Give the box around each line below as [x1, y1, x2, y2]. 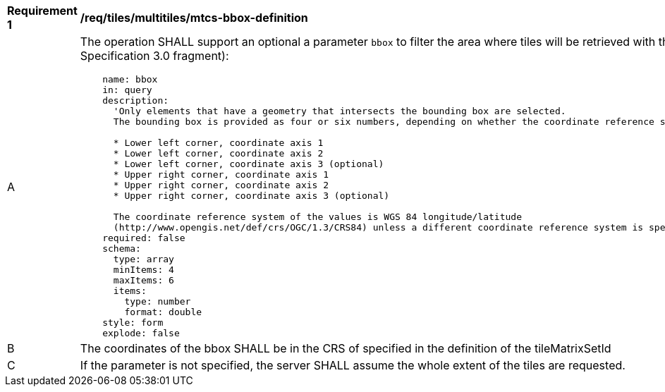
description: [102, 95, 169, 106]
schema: [102, 243, 141, 254]
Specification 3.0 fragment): [80, 49, 229, 63]
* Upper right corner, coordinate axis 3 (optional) [113, 190, 390, 201]
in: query [102, 85, 152, 95]
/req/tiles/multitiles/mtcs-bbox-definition [80, 11, 308, 25]
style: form [102, 317, 164, 328]
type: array [113, 254, 174, 264]
